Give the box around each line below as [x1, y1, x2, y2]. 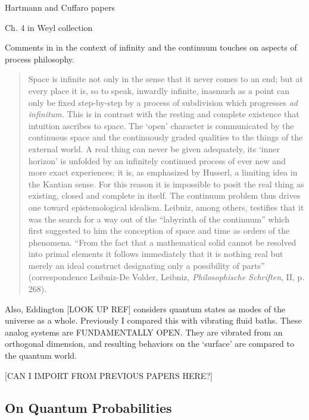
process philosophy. [5, 52, 74, 65]
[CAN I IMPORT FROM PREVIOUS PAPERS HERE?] [5, 369, 213, 381]
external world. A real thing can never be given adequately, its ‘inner [28, 142, 280, 155]
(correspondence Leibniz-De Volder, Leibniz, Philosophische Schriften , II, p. [28, 271, 305, 283]
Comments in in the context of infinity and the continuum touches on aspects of [5, 41, 297, 54]
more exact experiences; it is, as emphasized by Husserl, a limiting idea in [28, 166, 298, 178]
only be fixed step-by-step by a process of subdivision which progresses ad [28, 96, 298, 108]
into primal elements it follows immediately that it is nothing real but [28, 247, 283, 260]
